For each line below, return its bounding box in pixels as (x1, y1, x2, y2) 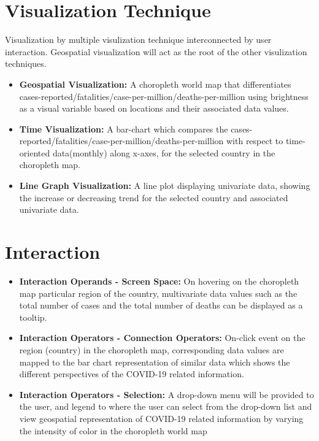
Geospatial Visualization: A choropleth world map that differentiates (19, 77, 291, 90)
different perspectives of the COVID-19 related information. (19, 367, 244, 380)
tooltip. (19, 310, 47, 323)
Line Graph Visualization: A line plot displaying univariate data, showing (19, 179, 310, 192)
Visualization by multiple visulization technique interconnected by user (5, 33, 272, 46)
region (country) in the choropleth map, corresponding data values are (19, 343, 284, 356)
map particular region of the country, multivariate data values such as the (19, 286, 298, 299)
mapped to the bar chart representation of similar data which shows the (19, 355, 290, 368)
